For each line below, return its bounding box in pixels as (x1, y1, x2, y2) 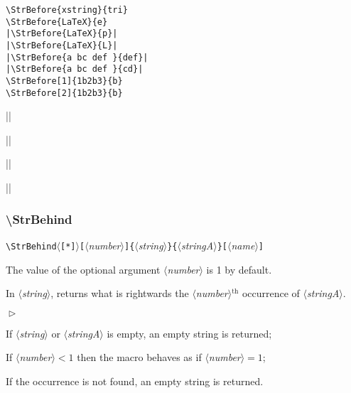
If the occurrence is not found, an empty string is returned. (6, 373, 264, 388)
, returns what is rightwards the (50, 286, 189, 301)
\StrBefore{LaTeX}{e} (6, 16, 108, 27)
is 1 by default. (206, 262, 272, 276)
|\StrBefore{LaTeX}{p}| (6, 28, 118, 39)
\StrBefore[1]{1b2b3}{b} (6, 75, 123, 86)
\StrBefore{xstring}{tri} (6, 5, 128, 15)
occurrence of (242, 286, 300, 301)
